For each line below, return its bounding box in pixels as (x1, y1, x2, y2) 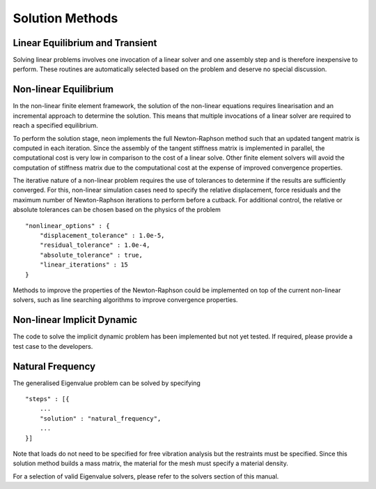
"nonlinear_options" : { (25, 222, 110, 230)
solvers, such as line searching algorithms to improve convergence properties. (13, 296, 238, 304)
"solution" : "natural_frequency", (39, 414, 162, 422)
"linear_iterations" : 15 (39, 261, 129, 269)
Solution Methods (13, 10, 118, 26)
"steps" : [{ (25, 395, 70, 403)
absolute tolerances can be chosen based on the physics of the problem (13, 206, 221, 214)
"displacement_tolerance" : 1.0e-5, (39, 232, 165, 240)
